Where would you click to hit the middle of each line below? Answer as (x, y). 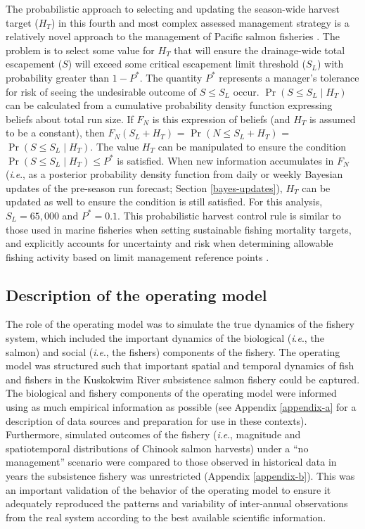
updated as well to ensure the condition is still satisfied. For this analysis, (164, 202)
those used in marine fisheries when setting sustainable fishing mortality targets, (179, 229)
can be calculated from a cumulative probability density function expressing (169, 105)
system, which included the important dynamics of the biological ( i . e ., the (165, 338)
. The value (115, 146)
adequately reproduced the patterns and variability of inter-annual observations (177, 503)
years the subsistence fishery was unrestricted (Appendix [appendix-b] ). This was (180, 476)
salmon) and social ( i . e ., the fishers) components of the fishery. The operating (173, 351)
